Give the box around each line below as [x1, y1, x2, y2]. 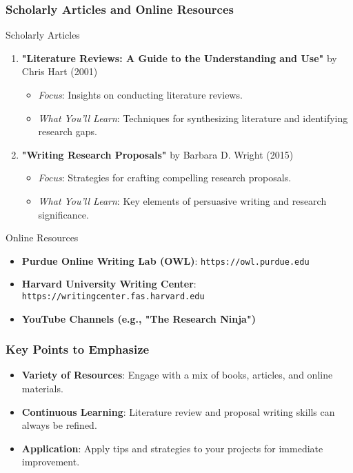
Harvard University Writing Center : [21, 276, 196, 291]
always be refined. [21, 418, 97, 432]
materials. [21, 381, 63, 396]
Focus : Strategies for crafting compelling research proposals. [38, 170, 292, 185]
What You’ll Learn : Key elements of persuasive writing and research [38, 193, 327, 208]
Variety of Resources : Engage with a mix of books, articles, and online [21, 368, 333, 382]
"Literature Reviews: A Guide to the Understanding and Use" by [21, 50, 337, 65]
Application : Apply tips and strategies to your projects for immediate [21, 441, 323, 455]
